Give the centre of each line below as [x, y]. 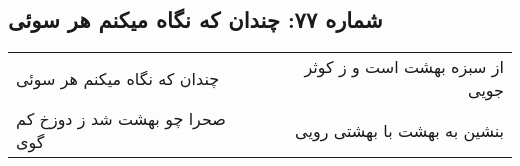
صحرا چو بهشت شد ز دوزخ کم [121, 119]
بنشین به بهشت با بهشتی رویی [399, 130]
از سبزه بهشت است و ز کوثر [404, 67]
